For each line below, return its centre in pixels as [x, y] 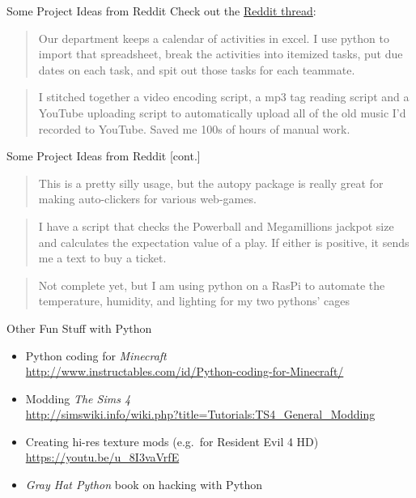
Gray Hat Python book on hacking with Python [144, 485]
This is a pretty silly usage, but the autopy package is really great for [211, 183]
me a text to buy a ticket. [102, 258]
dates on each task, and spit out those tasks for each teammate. [197, 69]
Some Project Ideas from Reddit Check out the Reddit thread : [161, 11]
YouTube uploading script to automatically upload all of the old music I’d [222, 112]
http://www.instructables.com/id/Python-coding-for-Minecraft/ [185, 371]
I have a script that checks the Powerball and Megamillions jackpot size [216, 226]
